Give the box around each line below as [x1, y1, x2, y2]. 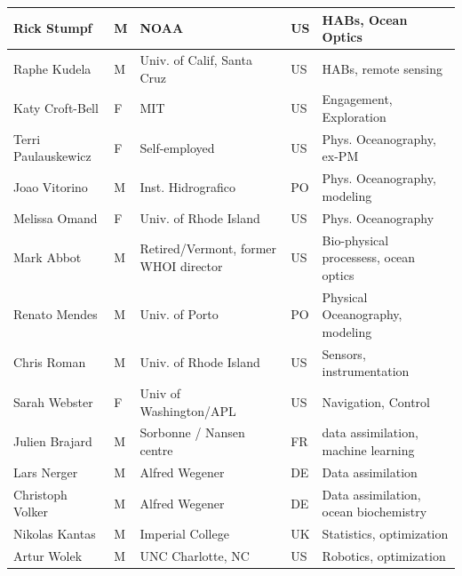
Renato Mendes [13, 305, 98, 324]
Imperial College [139, 524, 229, 543]
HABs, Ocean [322, 10, 408, 28]
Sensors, [322, 344, 366, 363]
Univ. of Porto [139, 305, 219, 324]
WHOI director [139, 256, 223, 275]
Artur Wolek [13, 547, 83, 565]
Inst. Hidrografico [139, 178, 235, 196]
